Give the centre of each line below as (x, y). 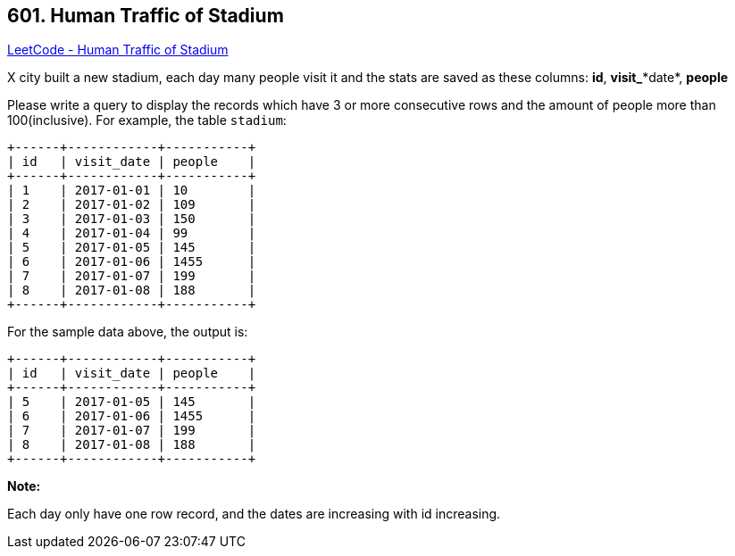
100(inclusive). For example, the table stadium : (147, 120)
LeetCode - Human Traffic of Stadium (118, 50)
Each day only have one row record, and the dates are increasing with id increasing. (254, 514)
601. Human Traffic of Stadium (146, 16)
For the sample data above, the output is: (128, 332)
